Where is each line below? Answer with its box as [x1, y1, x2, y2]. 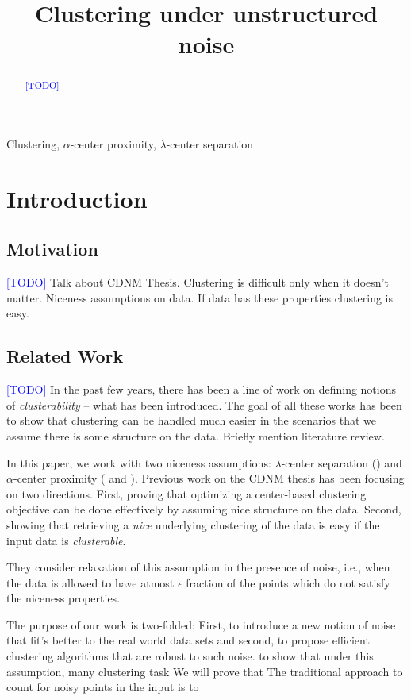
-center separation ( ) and [281, 454, 402, 471]
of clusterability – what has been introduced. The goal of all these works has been [6, 396, 402, 413]
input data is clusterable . [6, 532, 126, 548]
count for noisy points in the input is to [6, 679, 199, 695]
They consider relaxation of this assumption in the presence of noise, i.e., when [6, 559, 390, 575]
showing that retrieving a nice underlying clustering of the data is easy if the [6, 516, 380, 533]
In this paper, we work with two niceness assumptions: [6, 454, 271, 471]
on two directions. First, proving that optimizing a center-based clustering [6, 485, 367, 502]
